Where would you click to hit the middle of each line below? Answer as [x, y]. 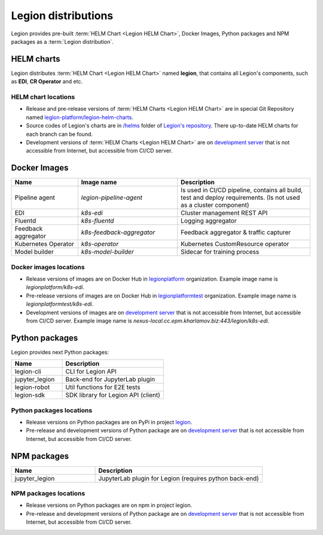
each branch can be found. [59, 134]
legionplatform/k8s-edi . [55, 287]
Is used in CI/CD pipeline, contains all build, [242, 190]
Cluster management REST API [224, 213]
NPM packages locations [48, 494]
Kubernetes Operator [44, 244]
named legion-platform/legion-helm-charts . [80, 117]
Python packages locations [52, 410]
